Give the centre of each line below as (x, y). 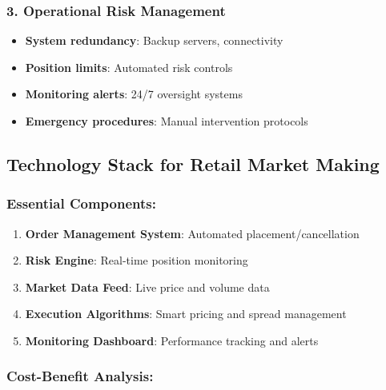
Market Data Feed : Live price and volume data (147, 287)
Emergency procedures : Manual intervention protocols (167, 121)
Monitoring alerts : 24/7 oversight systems (134, 94)
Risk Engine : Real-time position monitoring (137, 260)
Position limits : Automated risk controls (129, 67)
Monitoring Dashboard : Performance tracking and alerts (172, 340)
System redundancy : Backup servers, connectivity (154, 40)
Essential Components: (81, 203)
